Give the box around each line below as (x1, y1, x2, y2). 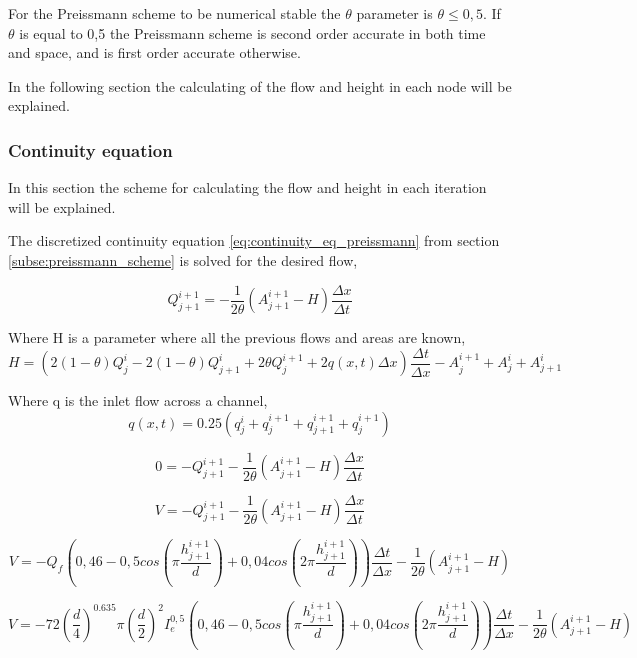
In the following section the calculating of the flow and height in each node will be (8, 75, 512, 96)
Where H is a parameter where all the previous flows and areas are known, (8, 327, 466, 348)
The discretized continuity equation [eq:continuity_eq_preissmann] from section (8, 230, 500, 251)
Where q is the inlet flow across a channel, (8, 390, 268, 411)
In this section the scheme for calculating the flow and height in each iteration (8, 177, 487, 198)
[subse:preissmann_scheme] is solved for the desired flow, (8, 249, 358, 270)
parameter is (356, 3, 433, 23)
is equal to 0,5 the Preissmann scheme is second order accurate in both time (19, 22, 486, 43)
